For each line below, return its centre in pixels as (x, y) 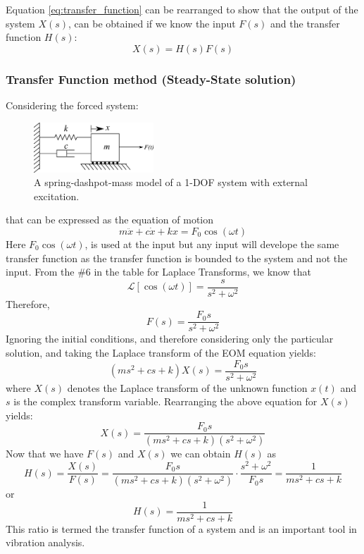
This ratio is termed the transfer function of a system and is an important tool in (181, 528)
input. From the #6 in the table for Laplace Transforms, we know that (158, 272)
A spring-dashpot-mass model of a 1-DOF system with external (171, 182)
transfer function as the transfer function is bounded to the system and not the (177, 258)
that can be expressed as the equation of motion (110, 220)
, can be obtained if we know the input (152, 23)
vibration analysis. (45, 542)
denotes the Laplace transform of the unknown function (187, 387)
